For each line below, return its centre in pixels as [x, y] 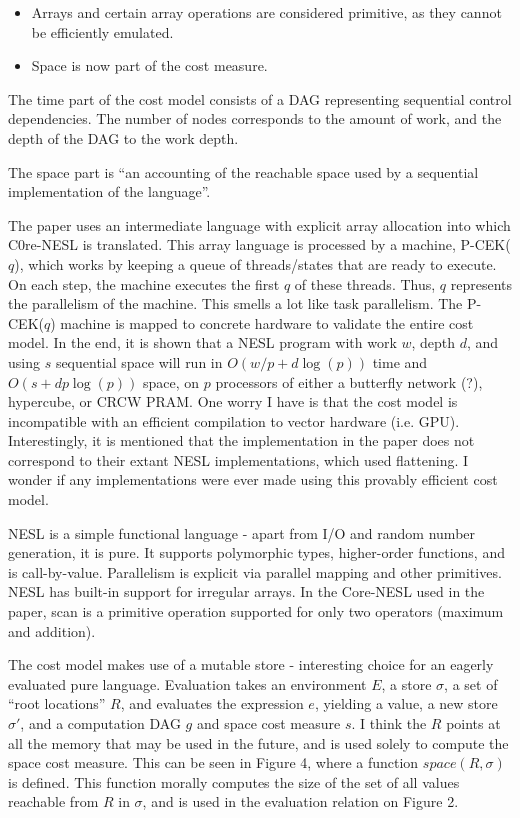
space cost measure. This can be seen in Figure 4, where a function [213, 762]
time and [400, 361]
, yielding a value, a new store [406, 703]
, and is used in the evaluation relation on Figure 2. [300, 801]
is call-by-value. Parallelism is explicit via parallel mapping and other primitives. [255, 571]
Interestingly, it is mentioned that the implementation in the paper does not [241, 440]
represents [481, 283]
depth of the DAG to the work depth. [123, 137]
